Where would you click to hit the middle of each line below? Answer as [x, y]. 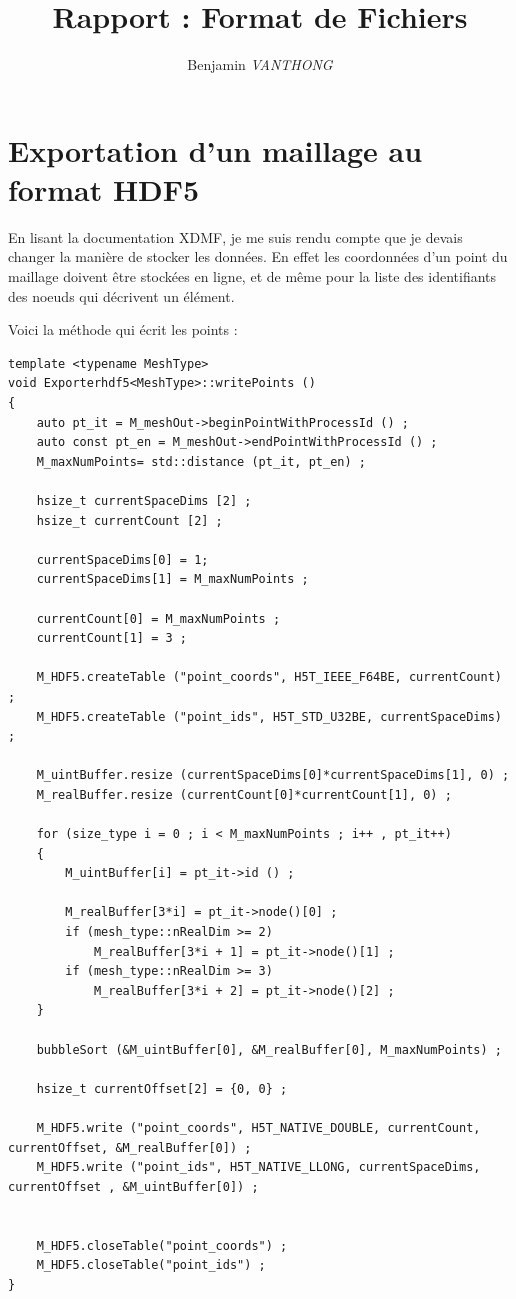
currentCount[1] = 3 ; [111, 638]
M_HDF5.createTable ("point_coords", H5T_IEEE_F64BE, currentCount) [269, 677]
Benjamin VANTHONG [260, 64]
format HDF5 [104, 188]
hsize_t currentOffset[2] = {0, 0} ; [162, 1088]
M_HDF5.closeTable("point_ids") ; [151, 1265]
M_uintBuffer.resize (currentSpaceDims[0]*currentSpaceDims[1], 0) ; [273, 775]
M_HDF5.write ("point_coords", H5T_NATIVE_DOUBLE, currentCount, [258, 1127]
